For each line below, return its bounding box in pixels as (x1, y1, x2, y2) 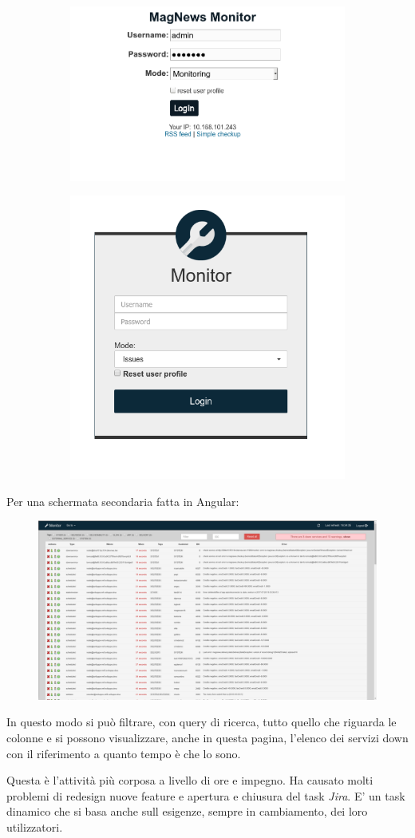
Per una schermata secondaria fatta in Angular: (6, 492, 239, 509)
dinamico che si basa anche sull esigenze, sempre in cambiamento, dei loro (6, 803, 368, 820)
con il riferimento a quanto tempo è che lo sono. (6, 745, 241, 761)
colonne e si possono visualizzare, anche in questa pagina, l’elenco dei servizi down (6, 729, 409, 745)
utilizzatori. (6, 818, 63, 835)
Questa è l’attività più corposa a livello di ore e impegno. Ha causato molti (6, 772, 373, 789)
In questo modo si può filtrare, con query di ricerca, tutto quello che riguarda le (6, 713, 397, 730)
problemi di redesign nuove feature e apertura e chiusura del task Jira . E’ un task (6, 787, 405, 804)
